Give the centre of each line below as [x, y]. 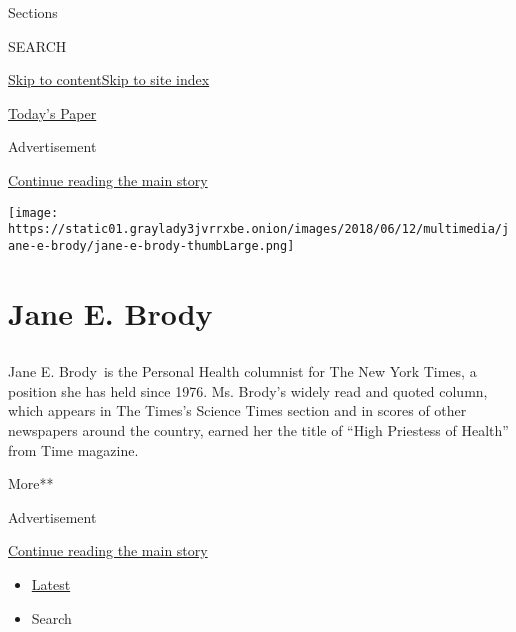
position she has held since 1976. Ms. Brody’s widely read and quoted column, [248, 390]
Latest [51, 584]
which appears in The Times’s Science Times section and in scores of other [237, 410]
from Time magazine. [73, 449]
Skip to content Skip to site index [109, 79]
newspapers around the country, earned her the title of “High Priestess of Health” [258, 430]
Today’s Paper [52, 112]
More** [31, 483]
